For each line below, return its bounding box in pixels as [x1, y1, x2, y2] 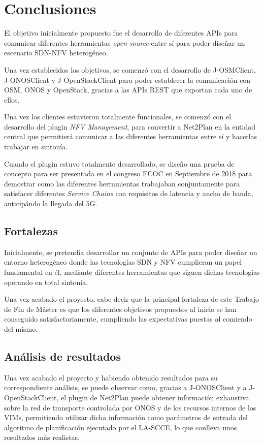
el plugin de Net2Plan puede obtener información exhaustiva [61, 392, 249, 402]
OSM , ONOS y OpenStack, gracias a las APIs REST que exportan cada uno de [4, 84, 252, 95]
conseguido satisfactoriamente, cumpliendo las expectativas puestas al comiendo [4, 313, 252, 324]
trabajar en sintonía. [4, 141, 68, 152]
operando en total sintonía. [4, 276, 88, 287]
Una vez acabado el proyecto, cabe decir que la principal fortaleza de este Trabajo [4, 294, 259, 304]
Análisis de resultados [4, 348, 121, 364]
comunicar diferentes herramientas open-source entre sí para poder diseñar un [4, 37, 245, 48]
